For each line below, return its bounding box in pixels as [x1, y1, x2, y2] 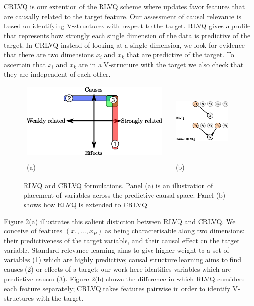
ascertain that [4, 59, 46, 69]
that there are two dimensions [4, 49, 94, 59]
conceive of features [4, 226, 63, 236]
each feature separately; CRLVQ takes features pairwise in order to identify [4, 283, 230, 293]
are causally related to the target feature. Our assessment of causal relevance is [4, 11, 242, 21]
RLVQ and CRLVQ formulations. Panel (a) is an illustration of [24, 180, 213, 190]
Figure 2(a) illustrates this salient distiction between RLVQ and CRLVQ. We [4, 216, 236, 226]
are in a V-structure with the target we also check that [78, 59, 244, 69]
